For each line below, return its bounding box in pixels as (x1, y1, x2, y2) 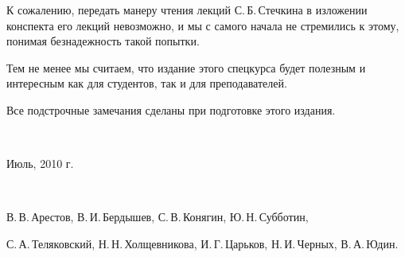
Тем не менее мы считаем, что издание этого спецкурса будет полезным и (6, 59, 366, 76)
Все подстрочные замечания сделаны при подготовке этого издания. (6, 101, 336, 118)
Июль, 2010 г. (6, 155, 74, 172)
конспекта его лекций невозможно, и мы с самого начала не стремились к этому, (6, 17, 399, 33)
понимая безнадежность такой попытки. (6, 33, 200, 49)
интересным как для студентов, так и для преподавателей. (6, 75, 287, 92)
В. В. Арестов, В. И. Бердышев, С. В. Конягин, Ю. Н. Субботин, (6, 208, 309, 225)
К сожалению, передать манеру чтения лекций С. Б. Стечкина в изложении (6, 2, 368, 18)
